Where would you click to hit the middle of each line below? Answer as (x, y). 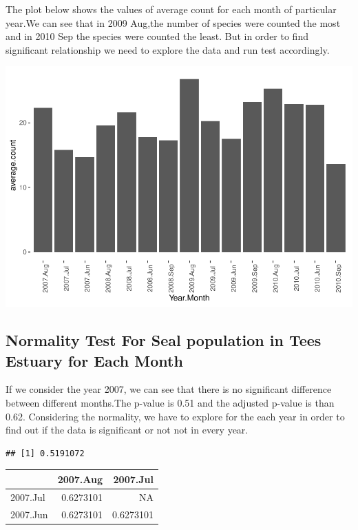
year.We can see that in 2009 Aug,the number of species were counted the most (173, 22)
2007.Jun (29, 514)
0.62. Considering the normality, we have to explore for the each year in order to (175, 416)
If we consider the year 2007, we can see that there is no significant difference (169, 389)
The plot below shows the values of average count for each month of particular (171, 9)
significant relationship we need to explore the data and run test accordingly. (168, 49)
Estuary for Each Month (94, 360)
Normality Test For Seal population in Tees (164, 340)
